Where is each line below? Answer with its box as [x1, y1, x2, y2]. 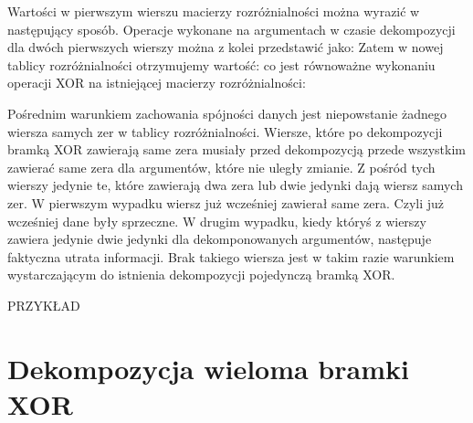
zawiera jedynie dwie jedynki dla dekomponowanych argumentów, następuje [7, 229, 432, 249]
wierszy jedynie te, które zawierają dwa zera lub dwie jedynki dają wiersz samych [7, 175, 463, 195]
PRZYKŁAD [7, 295, 80, 314]
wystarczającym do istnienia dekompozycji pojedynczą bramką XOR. [7, 265, 395, 284]
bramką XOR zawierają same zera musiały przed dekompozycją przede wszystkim [7, 140, 466, 159]
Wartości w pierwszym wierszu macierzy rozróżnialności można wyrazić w [7, 2, 420, 20]
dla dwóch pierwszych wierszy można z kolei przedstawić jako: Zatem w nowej [7, 37, 444, 57]
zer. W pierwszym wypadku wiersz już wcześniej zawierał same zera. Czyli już [7, 193, 444, 212]
